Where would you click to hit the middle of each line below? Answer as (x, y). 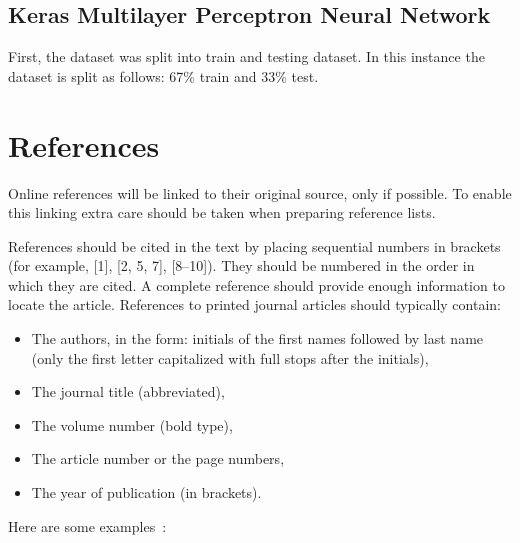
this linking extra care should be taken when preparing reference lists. (222, 212)
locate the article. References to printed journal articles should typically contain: (254, 304)
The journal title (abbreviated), (128, 391)
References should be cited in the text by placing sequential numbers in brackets (254, 245)
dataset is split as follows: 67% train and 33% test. (163, 75)
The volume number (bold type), (132, 424)
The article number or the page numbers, (158, 458)
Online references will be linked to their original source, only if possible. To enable (260, 192)
